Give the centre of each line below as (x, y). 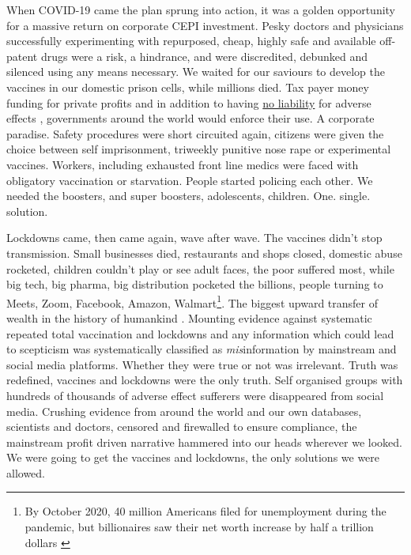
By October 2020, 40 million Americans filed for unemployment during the (205, 511)
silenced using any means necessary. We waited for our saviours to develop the (196, 72)
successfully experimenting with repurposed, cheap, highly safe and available (191, 41)
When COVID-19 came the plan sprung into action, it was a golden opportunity (201, 9)
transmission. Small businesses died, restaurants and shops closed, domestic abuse (204, 253)
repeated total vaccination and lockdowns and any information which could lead (200, 333)
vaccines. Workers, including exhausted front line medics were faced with (183, 164)
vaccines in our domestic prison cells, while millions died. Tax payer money (188, 87)
